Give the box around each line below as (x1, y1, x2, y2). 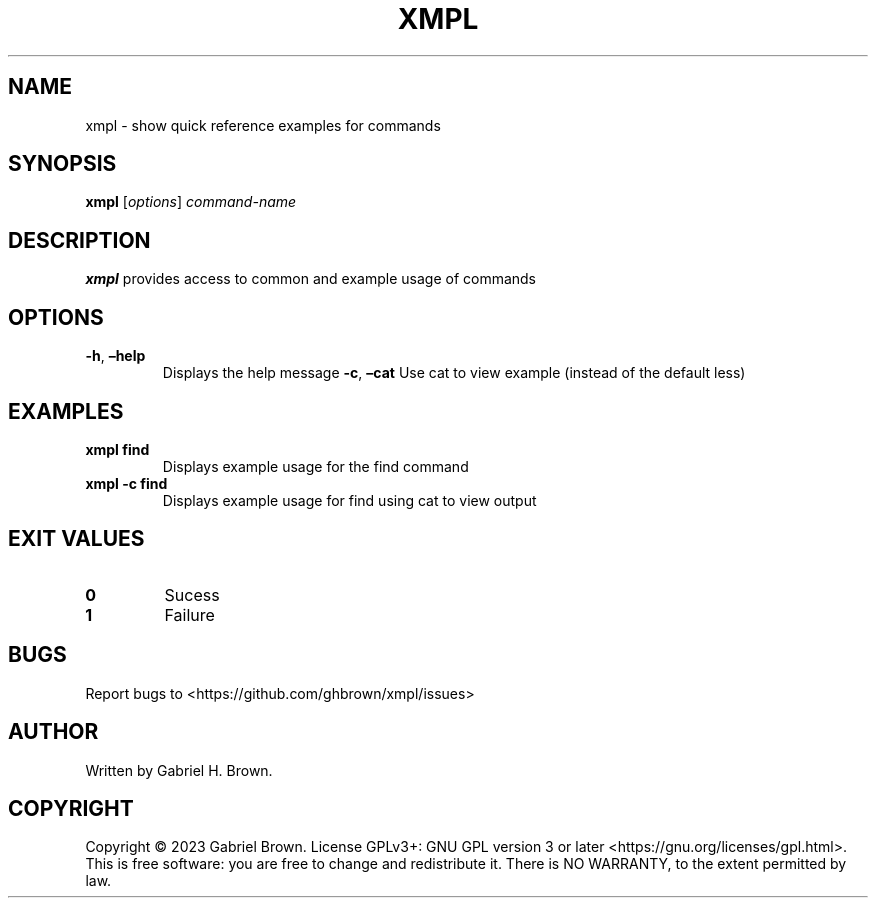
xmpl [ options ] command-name (85, 193, 297, 211)
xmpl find (85, 440, 150, 458)
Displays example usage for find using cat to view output (162, 491, 537, 509)
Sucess (164, 584, 220, 605)
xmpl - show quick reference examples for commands (85, 116, 441, 134)
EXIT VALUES (8, 526, 145, 552)
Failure (164, 604, 215, 625)
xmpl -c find (85, 474, 168, 492)
